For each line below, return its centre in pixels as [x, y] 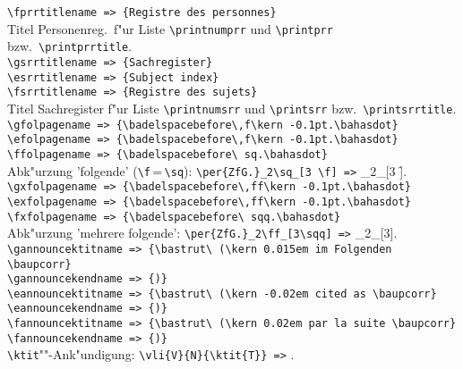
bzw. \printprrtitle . [70, 46]
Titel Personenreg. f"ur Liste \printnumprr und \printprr [170, 28]
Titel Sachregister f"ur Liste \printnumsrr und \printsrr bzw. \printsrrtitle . [232, 108]
